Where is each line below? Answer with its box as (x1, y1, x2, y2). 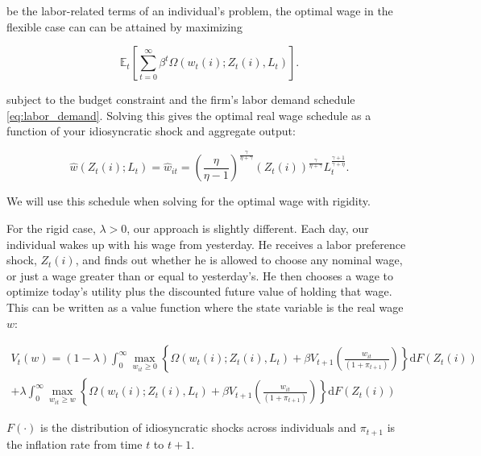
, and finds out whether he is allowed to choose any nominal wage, (75, 251, 403, 268)
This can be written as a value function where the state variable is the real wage (6, 299, 404, 316)
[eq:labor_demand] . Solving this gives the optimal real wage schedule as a (6, 106, 371, 123)
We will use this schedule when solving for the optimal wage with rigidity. (6, 193, 371, 209)
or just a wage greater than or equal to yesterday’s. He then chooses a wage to (6, 267, 394, 284)
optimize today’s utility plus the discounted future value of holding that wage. (6, 283, 392, 300)
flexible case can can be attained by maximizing (6, 18, 243, 35)
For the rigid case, (6, 220, 96, 237)
